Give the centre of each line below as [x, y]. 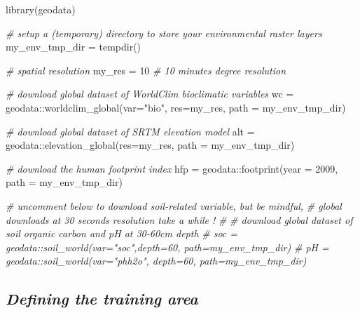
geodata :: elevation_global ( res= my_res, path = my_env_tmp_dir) [150, 145]
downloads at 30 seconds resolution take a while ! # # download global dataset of [179, 219]
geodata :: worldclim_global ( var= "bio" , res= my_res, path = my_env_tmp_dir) [176, 107]
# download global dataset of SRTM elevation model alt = [130, 131]
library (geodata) [41, 9]
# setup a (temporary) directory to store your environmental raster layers [164, 33]
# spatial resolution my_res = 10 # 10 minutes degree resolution [146, 70]
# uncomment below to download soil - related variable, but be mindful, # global [174, 205]
